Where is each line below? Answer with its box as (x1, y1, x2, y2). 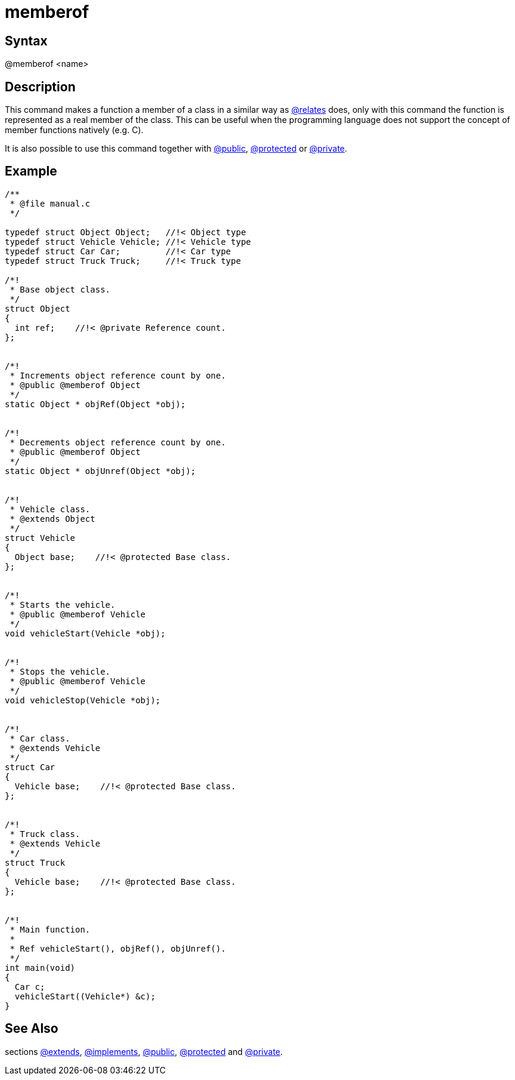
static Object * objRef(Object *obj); (5, 399, 186, 409)
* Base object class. (10, 284, 111, 294)
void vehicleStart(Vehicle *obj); (5, 628, 166, 638)
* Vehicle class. (10, 504, 91, 514)
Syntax (5, 33, 48, 48)
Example (5, 164, 57, 179)
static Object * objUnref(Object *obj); (5, 466, 196, 476)
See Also (5, 1021, 58, 1036)
